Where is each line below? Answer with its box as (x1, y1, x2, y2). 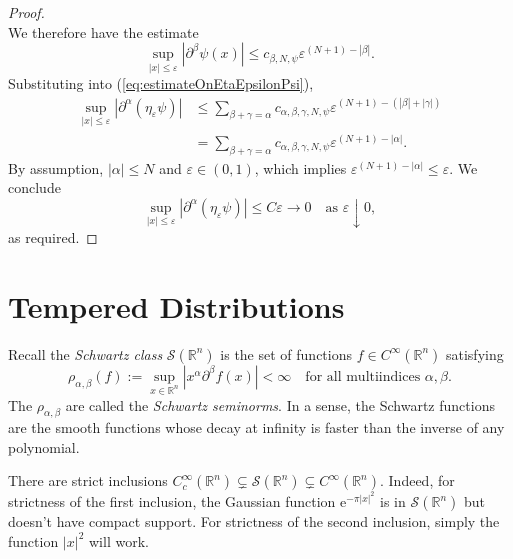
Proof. (8, 2, 45, 22)
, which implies (254, 157, 347, 178)
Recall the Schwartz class (8, 343, 163, 364)
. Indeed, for (379, 470, 455, 491)
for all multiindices (305, 369, 421, 384)
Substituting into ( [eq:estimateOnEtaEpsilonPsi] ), (8, 73, 314, 94)
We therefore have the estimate (8, 21, 199, 42)
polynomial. (8, 436, 80, 457)
